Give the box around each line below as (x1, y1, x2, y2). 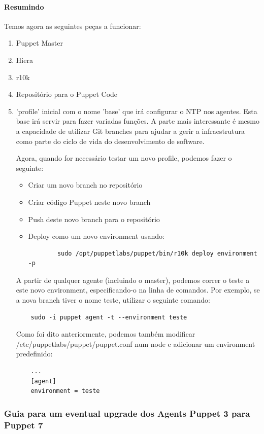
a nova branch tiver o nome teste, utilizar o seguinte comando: (16, 295, 210, 305)
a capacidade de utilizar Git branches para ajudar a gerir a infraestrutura (16, 125, 245, 136)
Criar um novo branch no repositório (28, 179, 143, 190)
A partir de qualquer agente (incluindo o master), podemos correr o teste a (16, 274, 250, 285)
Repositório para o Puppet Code (16, 89, 118, 99)
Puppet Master (16, 38, 63, 48)
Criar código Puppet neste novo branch (28, 196, 151, 207)
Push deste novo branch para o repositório (28, 213, 160, 224)
